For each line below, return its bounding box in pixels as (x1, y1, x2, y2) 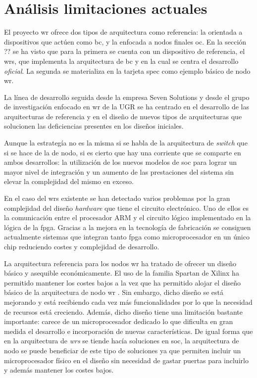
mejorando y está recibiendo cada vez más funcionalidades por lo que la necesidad (4, 296, 253, 307)
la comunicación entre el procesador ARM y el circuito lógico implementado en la (4, 212, 251, 223)
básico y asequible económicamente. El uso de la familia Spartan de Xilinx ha (4, 268, 239, 278)
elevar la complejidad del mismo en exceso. (4, 176, 134, 187)
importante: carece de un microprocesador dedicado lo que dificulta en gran (4, 316, 233, 327)
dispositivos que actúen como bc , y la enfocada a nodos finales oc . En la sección (4, 36, 247, 47)
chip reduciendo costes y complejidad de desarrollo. (4, 241, 159, 251)
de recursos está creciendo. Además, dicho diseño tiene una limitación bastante (4, 306, 243, 317)
